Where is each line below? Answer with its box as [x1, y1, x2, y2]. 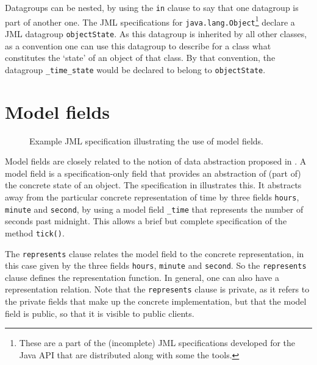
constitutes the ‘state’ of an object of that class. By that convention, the [5, 51, 276, 64]
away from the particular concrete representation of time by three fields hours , [5, 190, 299, 203]
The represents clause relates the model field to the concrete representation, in [5, 247, 304, 260]
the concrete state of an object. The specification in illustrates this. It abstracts [5, 179, 302, 191]
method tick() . [5, 226, 65, 239]
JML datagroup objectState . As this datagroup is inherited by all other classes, [5, 27, 307, 40]
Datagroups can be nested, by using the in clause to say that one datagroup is [5, 1, 299, 13]
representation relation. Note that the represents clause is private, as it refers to [5, 283, 310, 296]
